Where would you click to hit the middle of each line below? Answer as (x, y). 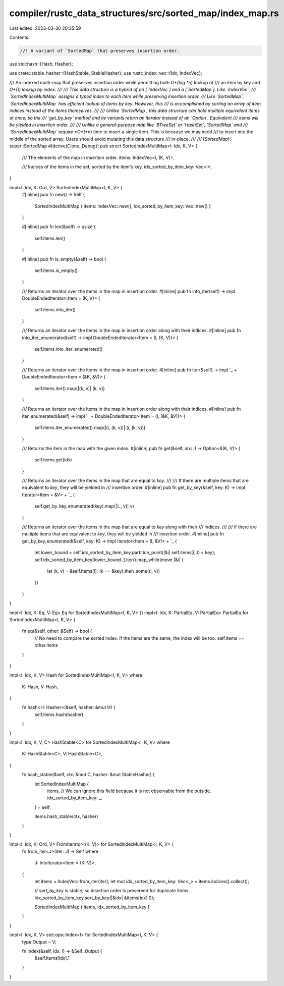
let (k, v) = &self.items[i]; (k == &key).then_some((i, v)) (103, 571)
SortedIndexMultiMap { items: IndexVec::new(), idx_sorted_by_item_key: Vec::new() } (123, 206)
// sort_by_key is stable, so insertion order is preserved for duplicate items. (112, 891)
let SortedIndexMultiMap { (62, 784)
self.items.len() (50, 238)
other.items (46, 645)
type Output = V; (39, 942)
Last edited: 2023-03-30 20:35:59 (45, 28)
